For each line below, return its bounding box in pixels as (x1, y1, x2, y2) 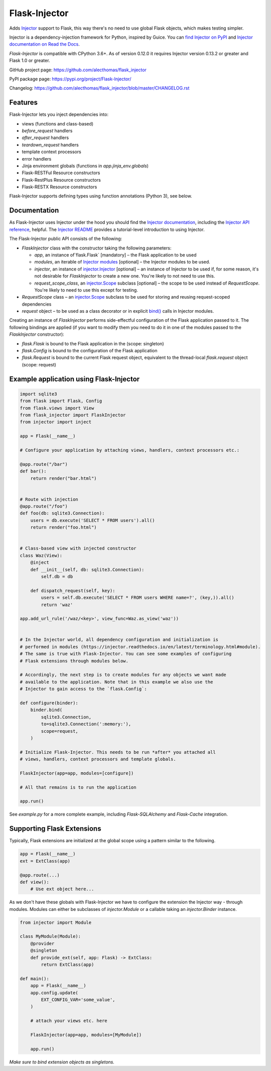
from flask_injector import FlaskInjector (20, 412, 126, 418)
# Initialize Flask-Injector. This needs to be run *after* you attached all (20, 749, 216, 755)
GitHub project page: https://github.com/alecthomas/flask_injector (9, 67, 147, 73)
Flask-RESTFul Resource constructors (22, 170, 100, 176)
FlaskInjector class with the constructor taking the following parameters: (22, 245, 172, 251)
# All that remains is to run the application (20, 784, 137, 790)
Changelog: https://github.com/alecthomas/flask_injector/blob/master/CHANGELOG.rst (9, 85, 190, 91)
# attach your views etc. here (30, 1018, 107, 1024)
